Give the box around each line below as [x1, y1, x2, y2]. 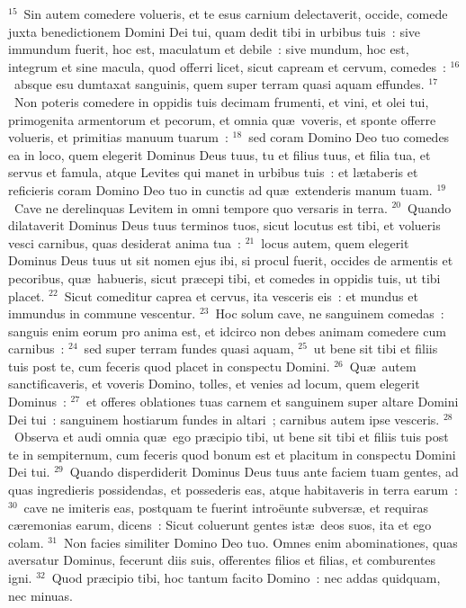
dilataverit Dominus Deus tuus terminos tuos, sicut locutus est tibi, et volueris [8, 216, 441, 235]
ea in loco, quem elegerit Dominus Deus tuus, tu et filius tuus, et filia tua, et [8, 145, 431, 164]
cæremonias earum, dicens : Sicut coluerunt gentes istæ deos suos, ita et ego [8, 515, 432, 534]
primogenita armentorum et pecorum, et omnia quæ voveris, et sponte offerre [8, 110, 436, 129]
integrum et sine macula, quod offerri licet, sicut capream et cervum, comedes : [8, 57, 446, 76]
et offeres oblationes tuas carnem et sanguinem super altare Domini [86, 392, 459, 411]
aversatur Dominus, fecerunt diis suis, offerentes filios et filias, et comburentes [8, 550, 436, 569]
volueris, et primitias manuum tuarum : [8, 128, 229, 147]
